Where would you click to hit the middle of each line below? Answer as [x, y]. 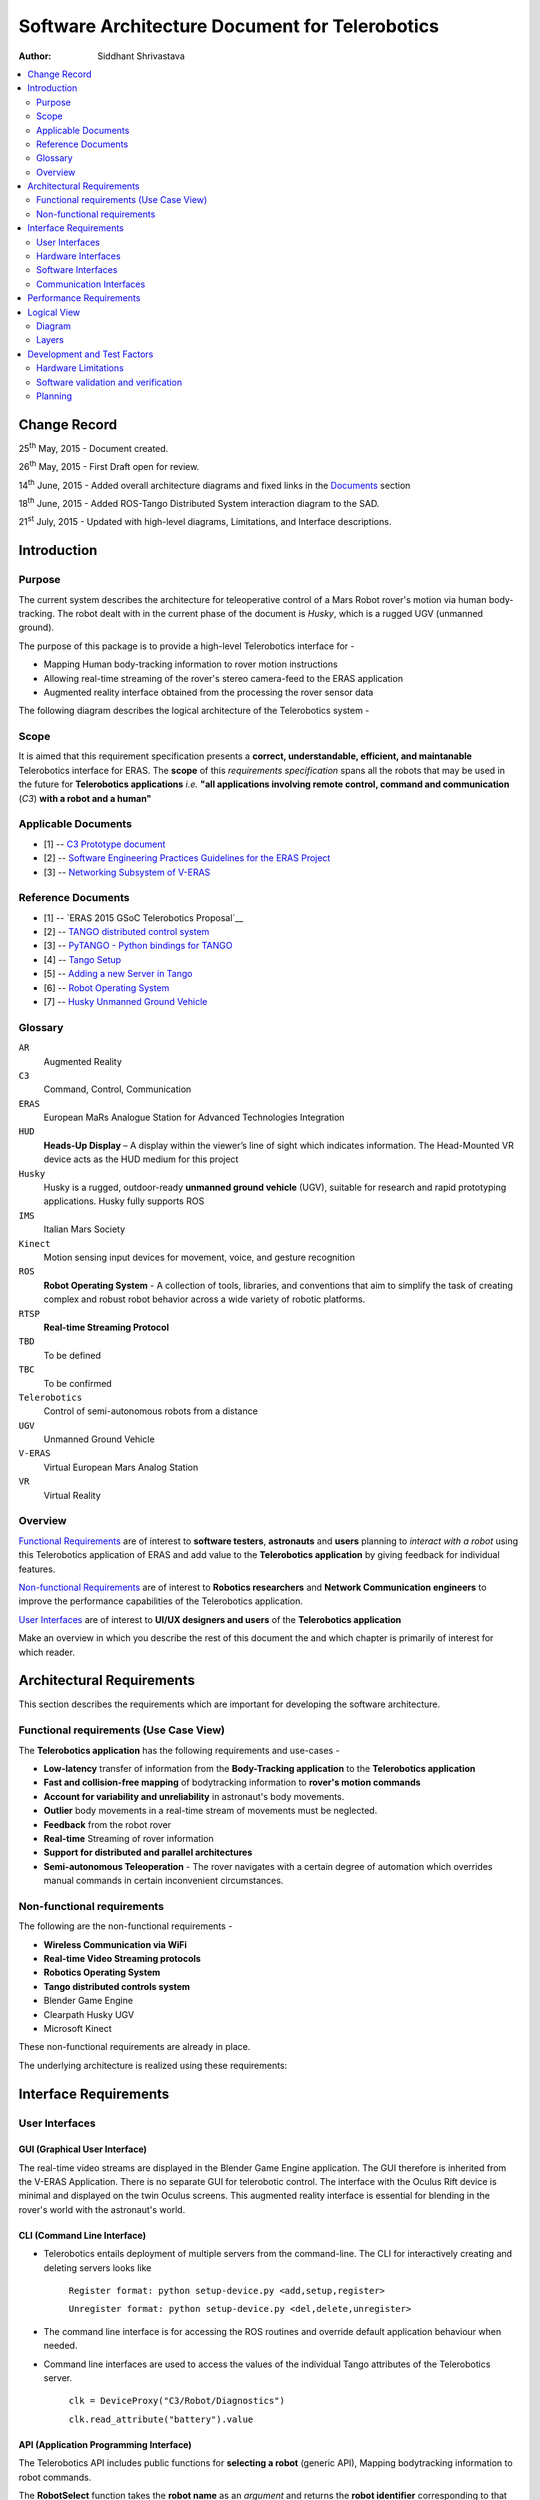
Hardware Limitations [80, 368]
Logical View [54, 312]
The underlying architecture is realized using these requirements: [153, 2065]
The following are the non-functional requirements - [125, 1926]
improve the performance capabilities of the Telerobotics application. [161, 1601]
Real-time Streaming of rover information [128, 1838]
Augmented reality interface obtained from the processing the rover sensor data [208, 692]
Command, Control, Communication [117, 1089]
